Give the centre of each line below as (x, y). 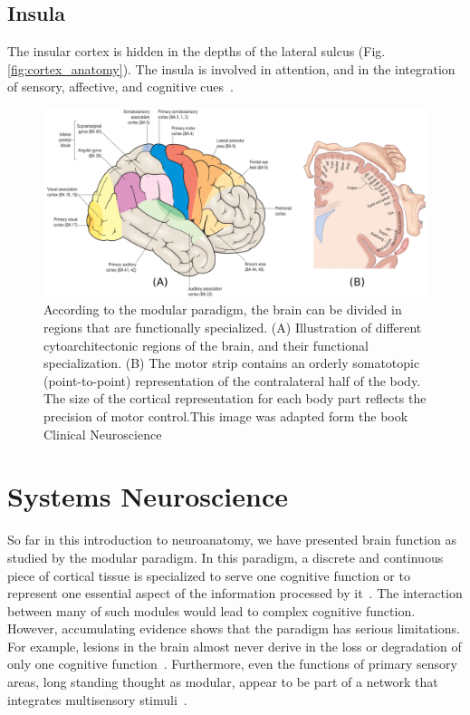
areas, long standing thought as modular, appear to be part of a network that (223, 682)
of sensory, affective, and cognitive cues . (120, 87)
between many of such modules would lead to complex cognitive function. (211, 610)
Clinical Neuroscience (103, 434)
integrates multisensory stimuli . (97, 699)
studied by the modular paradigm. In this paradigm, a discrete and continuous (225, 557)
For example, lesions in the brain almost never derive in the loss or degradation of (235, 646)
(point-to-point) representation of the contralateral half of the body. (232, 380)
